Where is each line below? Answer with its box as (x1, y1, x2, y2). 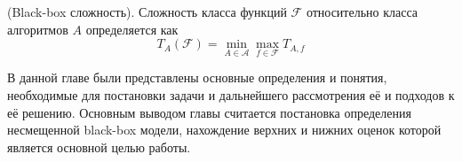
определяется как (85, 19, 179, 38)
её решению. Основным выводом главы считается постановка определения (7, 103, 411, 121)
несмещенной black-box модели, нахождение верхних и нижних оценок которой (7, 120, 442, 139)
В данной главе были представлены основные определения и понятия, (7, 68, 387, 87)
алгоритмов (7, 19, 68, 38)
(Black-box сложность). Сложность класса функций (7, 3, 287, 20)
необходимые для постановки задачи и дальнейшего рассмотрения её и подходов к (7, 86, 455, 104)
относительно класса (306, 3, 418, 20)
